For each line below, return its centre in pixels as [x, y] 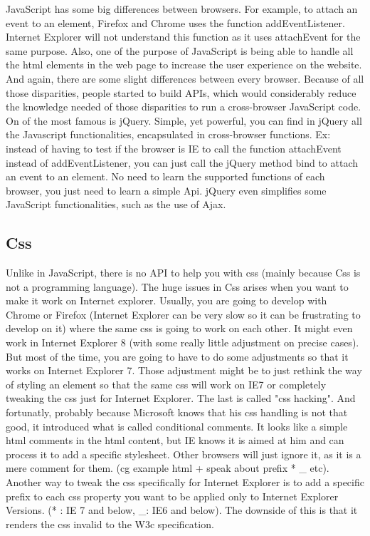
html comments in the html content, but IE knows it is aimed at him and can [175, 440]
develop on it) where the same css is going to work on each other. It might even [179, 328]
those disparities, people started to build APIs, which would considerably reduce [181, 92]
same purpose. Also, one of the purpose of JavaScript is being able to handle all [180, 50]
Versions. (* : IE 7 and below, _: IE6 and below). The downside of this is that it [182, 510]
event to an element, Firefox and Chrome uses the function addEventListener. [175, 22]
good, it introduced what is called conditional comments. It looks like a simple [177, 426]
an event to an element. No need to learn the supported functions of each [165, 176]
